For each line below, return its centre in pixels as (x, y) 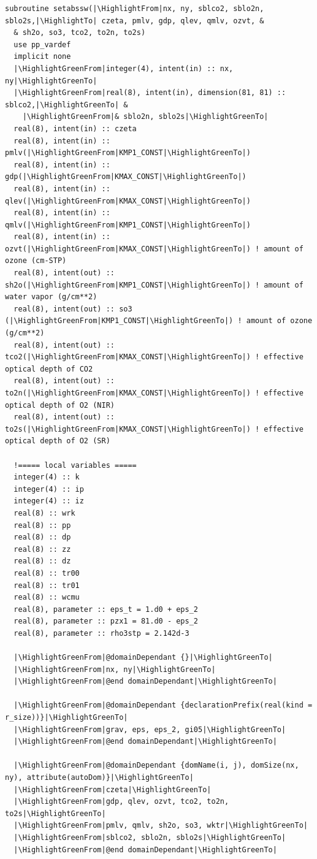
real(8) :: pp (42, 525)
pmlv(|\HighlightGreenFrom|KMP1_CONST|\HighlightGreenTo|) (128, 153)
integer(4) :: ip (49, 489)
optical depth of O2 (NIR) (60, 405)
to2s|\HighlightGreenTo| (55, 813)
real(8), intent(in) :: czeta (75, 128)
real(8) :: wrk (44, 513)
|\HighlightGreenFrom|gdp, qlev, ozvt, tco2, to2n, (121, 802)
